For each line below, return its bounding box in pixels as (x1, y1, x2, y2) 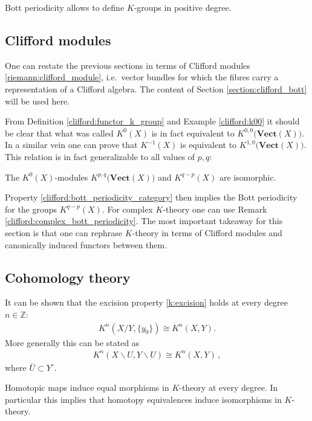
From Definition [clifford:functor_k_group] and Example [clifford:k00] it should (5, 115, 300, 127)
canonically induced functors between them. (5, 238, 167, 251)
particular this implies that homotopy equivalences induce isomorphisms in (5, 393, 282, 405)
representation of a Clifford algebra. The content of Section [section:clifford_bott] (5, 82, 307, 95)
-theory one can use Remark (163, 202, 267, 215)
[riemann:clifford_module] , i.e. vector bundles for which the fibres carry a (5, 71, 279, 83)
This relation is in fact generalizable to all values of (5, 150, 195, 162)
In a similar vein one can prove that (5, 138, 138, 151)
